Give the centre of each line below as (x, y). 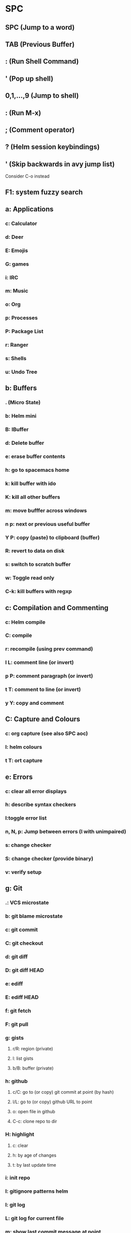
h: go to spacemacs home (37, 470)
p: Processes (22, 318)
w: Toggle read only (30, 578)
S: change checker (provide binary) (49, 859)
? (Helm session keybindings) (52, 147)
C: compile (19, 635)
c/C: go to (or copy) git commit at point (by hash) (63, 1092)
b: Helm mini (21, 416)
